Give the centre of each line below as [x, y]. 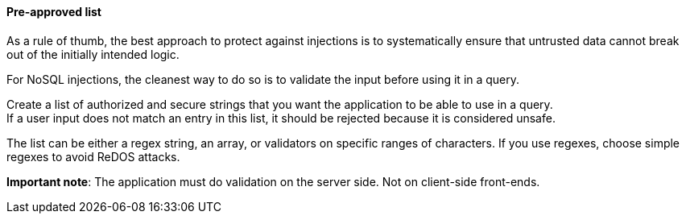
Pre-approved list [54, 12]
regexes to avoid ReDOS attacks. [93, 156]
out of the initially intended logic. [93, 54]
